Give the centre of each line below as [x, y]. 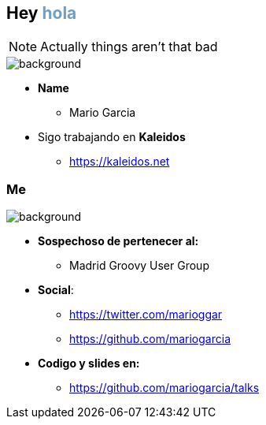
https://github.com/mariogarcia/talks [164, 388]
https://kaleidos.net [120, 162]
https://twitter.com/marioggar [146, 315]
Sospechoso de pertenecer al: [118, 241]
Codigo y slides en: [89, 363]
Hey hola [42, 13]
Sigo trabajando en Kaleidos [112, 137]
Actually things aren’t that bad [129, 47]
